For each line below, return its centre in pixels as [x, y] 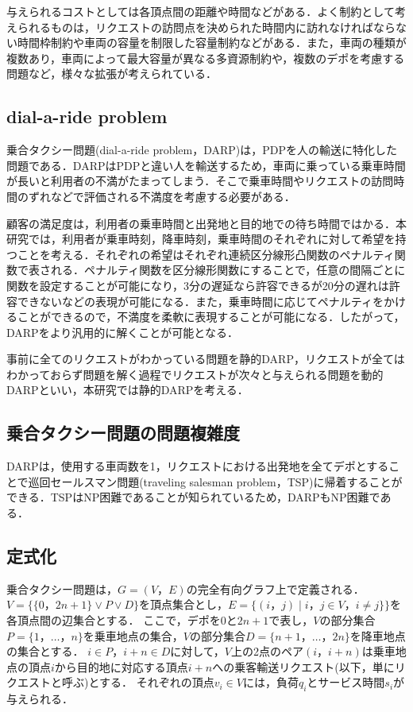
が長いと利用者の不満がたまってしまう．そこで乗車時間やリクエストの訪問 [200, 181]
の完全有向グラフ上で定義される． [275, 588]
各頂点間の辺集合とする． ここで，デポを [114, 620]
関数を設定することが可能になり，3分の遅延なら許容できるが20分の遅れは [198, 285]
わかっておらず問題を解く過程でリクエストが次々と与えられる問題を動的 [195, 374]
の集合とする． [45, 651]
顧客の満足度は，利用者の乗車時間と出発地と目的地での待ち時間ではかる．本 [206, 223]
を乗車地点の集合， [133, 635]
